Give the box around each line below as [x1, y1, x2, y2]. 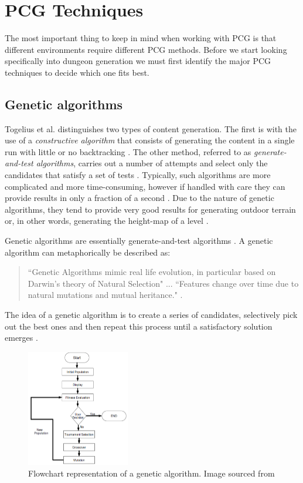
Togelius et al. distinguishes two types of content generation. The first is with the [5, 122, 297, 135]
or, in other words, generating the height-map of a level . [5, 214, 209, 227]
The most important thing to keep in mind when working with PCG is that [5, 32, 277, 44]
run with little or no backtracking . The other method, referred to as [5, 145, 251, 157]
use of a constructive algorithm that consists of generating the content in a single [5, 134, 295, 146]
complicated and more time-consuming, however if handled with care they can [5, 180, 285, 192]
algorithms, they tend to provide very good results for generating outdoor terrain [5, 203, 296, 215]
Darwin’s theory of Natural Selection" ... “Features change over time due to [28, 277, 299, 289]
